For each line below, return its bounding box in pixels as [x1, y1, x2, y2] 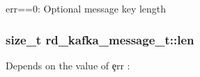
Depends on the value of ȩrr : [6, 58, 130, 72]
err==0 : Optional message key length [6, 1, 167, 15]
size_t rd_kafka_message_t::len [6, 31, 194, 48]
